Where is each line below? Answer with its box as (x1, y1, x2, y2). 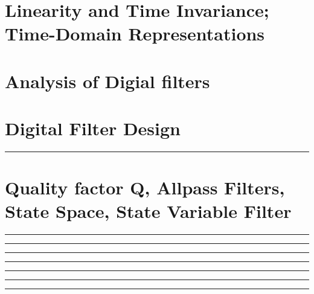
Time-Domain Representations (5, 21, 265, 46)
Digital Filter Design (5, 116, 181, 141)
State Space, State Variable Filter (5, 199, 292, 223)
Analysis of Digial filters (5, 68, 210, 93)
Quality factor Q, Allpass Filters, (5, 175, 285, 200)
